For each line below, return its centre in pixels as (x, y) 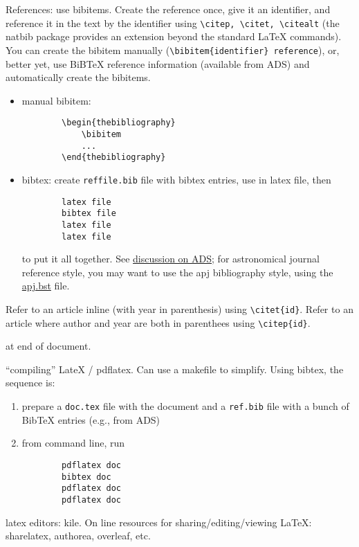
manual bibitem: (56, 100)
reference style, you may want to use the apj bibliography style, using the (177, 272)
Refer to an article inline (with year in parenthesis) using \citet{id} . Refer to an (179, 308)
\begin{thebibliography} (119, 123)
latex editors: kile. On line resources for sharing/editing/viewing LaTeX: (159, 522)
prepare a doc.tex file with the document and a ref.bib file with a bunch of (185, 406)
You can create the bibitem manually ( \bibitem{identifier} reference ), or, (173, 50)
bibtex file (89, 214)
